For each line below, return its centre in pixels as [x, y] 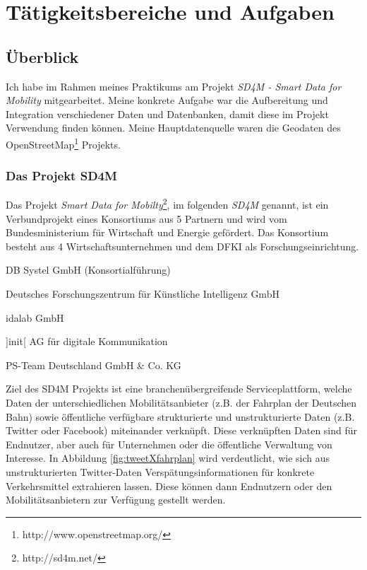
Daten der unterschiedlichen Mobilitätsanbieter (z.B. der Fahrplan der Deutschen [181, 403]
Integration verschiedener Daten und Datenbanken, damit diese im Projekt [167, 114]
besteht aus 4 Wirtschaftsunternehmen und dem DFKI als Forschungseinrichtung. [182, 246]
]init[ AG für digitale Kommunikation [87, 341]
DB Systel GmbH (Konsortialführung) [88, 270]
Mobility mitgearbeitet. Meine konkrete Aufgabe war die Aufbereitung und [167, 100]
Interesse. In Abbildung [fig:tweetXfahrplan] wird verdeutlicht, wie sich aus [168, 458]
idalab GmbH [35, 317]
